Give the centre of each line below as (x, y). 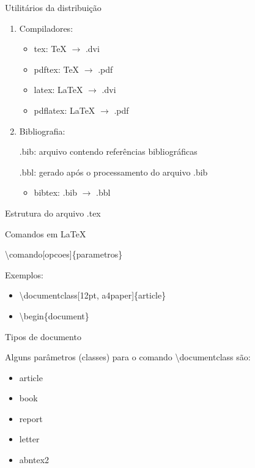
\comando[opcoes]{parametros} (64, 254)
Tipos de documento (43, 336)
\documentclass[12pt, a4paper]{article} (93, 295)
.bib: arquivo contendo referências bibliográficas (108, 151)
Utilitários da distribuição (53, 7)
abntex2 (34, 460)
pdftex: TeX (57, 69)
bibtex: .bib (56, 192)
